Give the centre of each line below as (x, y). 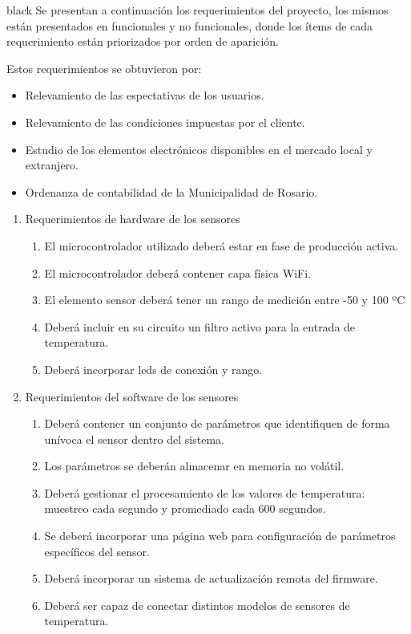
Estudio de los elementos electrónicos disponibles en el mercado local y (199, 149)
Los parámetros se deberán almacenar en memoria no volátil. (194, 466)
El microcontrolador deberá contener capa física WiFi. (177, 272)
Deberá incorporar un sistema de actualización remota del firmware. (211, 578)
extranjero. (52, 165)
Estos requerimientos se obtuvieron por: (104, 68)
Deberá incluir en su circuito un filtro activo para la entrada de (200, 326)
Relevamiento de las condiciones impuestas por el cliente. (165, 122)
